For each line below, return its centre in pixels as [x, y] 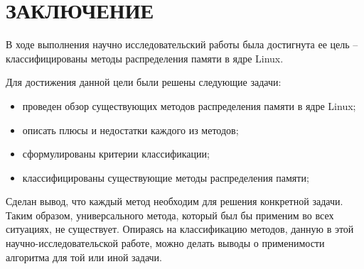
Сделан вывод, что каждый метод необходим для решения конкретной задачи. [175, 201]
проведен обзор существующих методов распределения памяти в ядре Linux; [189, 105]
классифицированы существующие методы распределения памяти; [166, 177]
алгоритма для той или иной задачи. [84, 257]
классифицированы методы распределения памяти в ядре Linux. [145, 58]
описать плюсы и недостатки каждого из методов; [130, 130]
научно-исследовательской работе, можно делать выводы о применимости [165, 243]
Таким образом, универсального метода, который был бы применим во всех [170, 215]
